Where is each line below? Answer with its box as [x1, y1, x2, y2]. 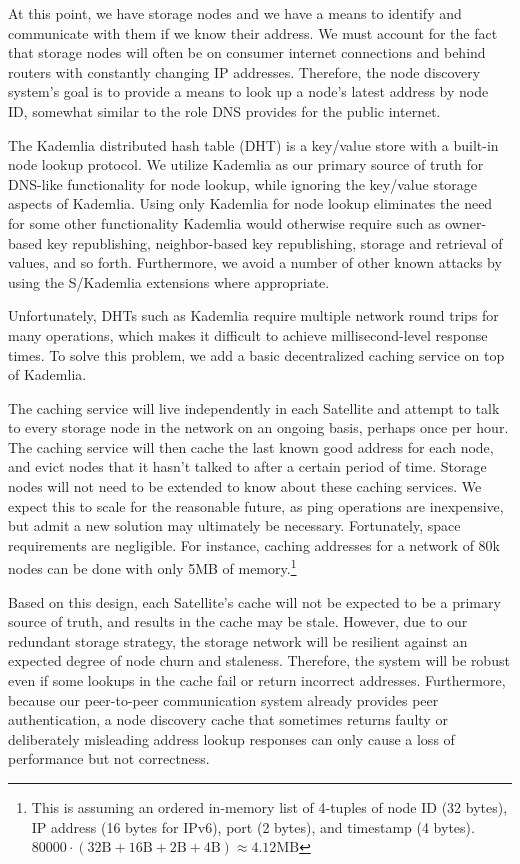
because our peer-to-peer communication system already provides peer [8, 689, 439, 710]
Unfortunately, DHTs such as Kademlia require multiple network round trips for [8, 305, 499, 326]
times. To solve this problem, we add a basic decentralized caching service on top [8, 344, 505, 365]
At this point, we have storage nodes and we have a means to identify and [8, 3, 462, 23]
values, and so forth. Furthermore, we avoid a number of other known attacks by [8, 252, 502, 273]
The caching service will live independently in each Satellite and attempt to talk [8, 397, 500, 418]
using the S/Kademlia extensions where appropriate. [8, 271, 330, 292]
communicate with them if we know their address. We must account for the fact [8, 22, 498, 43]
